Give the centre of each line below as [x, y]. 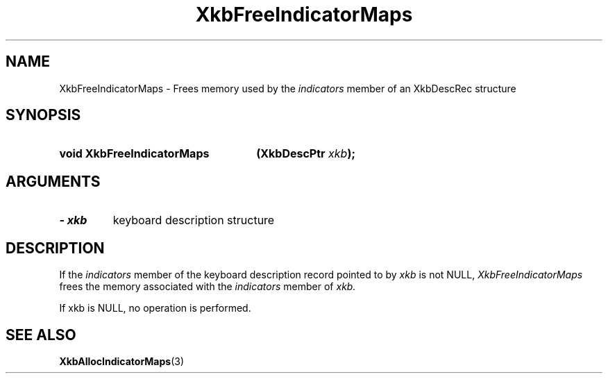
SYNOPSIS [43, 115]
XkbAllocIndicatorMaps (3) [122, 361]
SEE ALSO [41, 335]
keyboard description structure [194, 220]
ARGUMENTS [53, 181]
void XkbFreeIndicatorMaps [134, 154]
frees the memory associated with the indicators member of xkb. [208, 287]
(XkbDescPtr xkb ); [306, 154]
